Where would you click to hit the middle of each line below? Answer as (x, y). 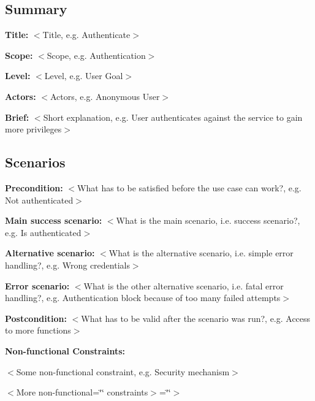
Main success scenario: (54, 220)
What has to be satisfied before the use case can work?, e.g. (189, 187)
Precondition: (34, 187)
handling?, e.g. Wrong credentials (67, 265)
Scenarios (35, 162)
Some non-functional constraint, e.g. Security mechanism (123, 371)
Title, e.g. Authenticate (86, 35)
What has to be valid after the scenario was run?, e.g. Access (196, 318)
